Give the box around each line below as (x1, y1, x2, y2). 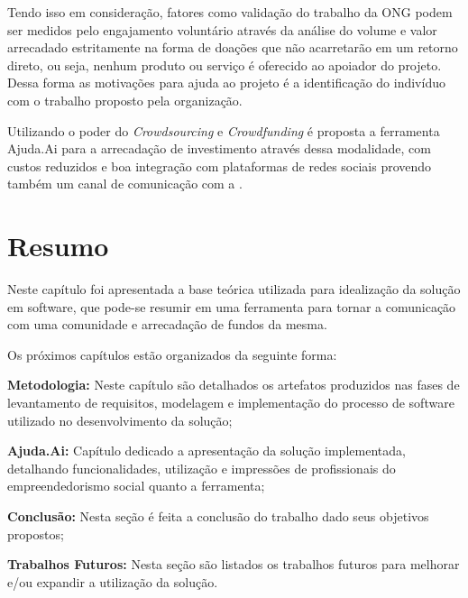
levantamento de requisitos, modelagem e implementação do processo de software (7, 393, 454, 412)
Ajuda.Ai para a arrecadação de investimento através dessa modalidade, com (7, 139, 431, 158)
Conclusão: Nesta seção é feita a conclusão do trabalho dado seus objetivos (7, 507, 429, 525)
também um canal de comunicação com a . (7, 174, 243, 193)
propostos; (7, 524, 64, 543)
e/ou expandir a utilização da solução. (7, 572, 218, 591)
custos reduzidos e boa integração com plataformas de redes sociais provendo (7, 156, 432, 175)
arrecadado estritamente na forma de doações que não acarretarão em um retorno (7, 38, 458, 57)
